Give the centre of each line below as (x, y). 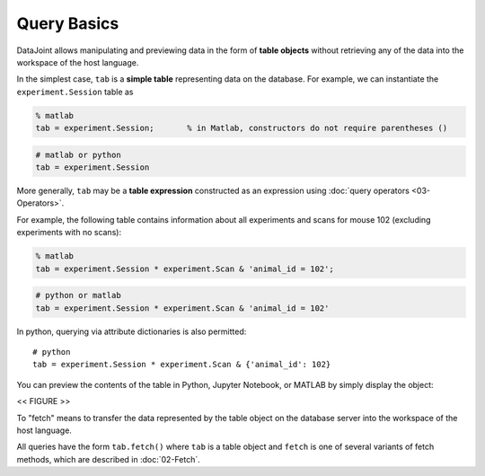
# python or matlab (78, 295)
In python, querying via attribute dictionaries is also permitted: (132, 331)
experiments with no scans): (69, 233)
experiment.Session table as (75, 92)
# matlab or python (78, 154)
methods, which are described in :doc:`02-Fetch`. (109, 459)
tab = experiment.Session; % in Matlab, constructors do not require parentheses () (242, 128)
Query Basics (68, 23)
